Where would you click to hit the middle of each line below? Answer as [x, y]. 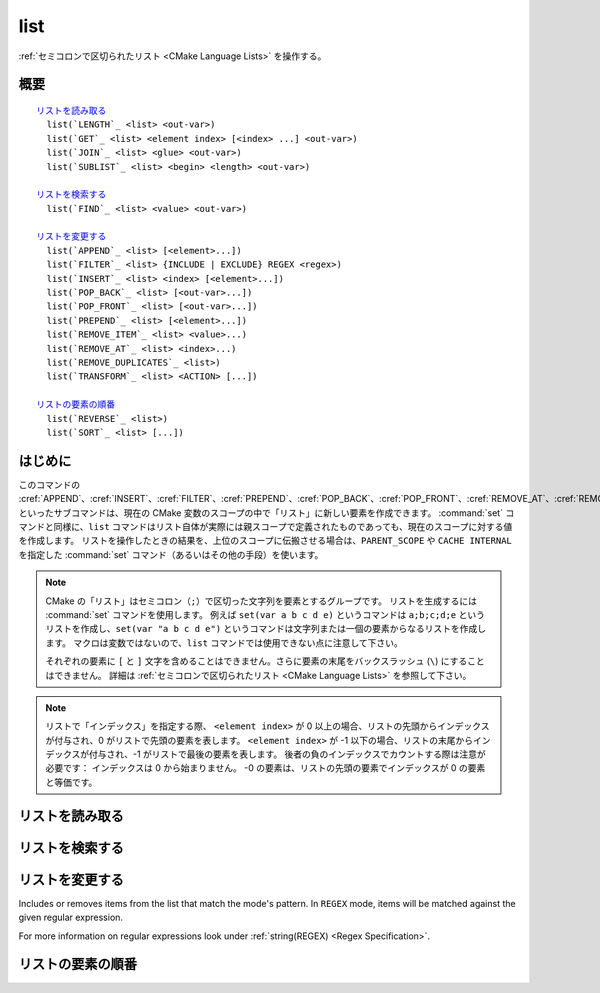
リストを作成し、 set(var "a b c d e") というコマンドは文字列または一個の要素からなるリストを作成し [266, 629]
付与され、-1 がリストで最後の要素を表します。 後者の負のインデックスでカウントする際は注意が [287, 754]
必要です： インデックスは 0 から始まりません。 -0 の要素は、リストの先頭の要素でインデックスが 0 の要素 [265, 768]
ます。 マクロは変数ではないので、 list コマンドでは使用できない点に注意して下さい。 [224, 642]
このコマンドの [49, 484]
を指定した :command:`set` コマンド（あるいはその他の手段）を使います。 [171, 554]
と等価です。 [71, 782]
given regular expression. [71, 917]
